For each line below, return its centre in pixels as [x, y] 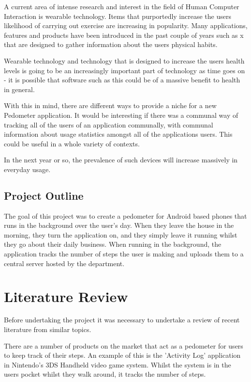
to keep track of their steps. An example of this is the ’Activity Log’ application [122, 355]
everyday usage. [27, 169]
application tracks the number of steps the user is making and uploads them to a [124, 254]
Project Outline [44, 195]
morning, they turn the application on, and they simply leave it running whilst [121, 234]
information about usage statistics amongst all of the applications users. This [118, 134]
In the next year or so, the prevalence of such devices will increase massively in [121, 160]
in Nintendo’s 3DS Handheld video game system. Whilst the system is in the [118, 364]
